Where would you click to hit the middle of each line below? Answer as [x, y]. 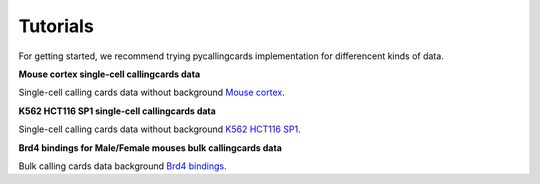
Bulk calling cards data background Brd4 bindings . [122, 166]
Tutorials [56, 26]
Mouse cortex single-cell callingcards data [109, 74]
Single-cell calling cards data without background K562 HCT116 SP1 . [160, 129]
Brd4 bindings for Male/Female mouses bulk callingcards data [150, 147]
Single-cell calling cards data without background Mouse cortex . [151, 92]
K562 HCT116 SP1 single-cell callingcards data [117, 111]
